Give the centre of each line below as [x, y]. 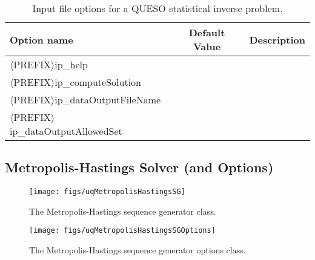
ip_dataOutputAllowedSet [66, 131]
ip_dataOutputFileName [108, 99]
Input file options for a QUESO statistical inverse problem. [157, 8]
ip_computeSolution [98, 82]
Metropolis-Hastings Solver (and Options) [139, 167]
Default [207, 32]
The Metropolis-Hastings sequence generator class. [123, 211]
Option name [41, 39]
